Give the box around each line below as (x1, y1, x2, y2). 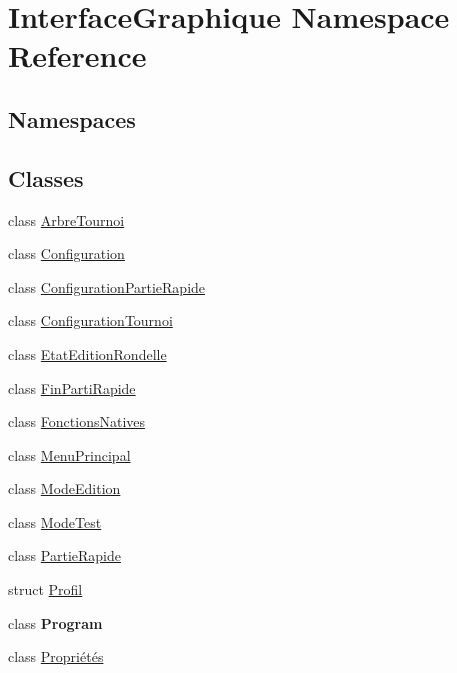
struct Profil (8, 579, 83, 600)
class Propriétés (8, 646, 104, 667)
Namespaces (8, 103, 136, 134)
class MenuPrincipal (8, 444, 131, 465)
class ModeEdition (8, 478, 121, 499)
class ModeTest (8, 511, 102, 532)
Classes (8, 162, 84, 193)
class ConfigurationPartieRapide (8, 276, 206, 297)
